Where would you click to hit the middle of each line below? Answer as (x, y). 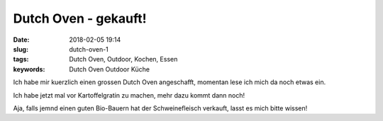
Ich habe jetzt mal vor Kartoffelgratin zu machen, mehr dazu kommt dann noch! (129, 95)
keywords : (29, 69)
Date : (21, 40)
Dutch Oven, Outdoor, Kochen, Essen (123, 59)
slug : (21, 49)
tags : (21, 59)
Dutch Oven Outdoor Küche (110, 69)
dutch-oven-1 (89, 49)
